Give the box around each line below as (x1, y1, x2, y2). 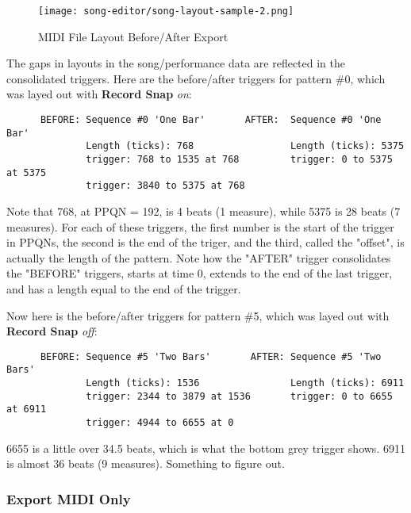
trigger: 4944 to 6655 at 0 (86, 417, 234, 428)
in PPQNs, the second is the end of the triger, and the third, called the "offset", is (6, 234, 405, 251)
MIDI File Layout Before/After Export (38, 28, 229, 44)
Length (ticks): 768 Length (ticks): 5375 (86, 140, 405, 152)
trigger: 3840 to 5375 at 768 (86, 180, 245, 192)
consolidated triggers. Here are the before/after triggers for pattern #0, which (6, 70, 386, 86)
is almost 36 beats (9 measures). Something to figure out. (6, 455, 285, 472)
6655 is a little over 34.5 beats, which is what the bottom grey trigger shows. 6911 (6, 439, 405, 456)
